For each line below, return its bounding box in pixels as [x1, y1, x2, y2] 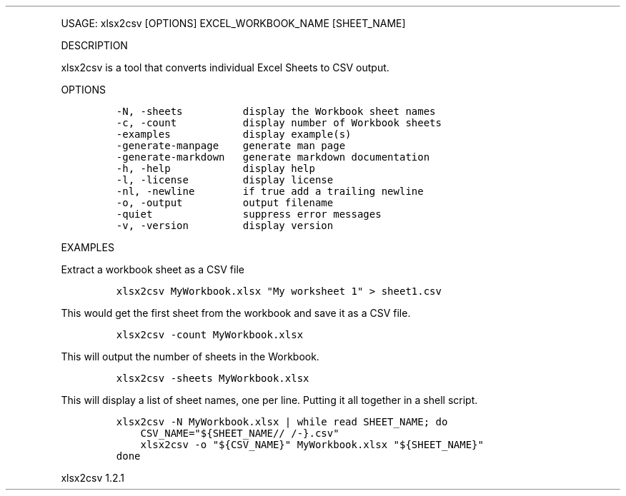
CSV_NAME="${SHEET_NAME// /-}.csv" [140, 427, 339, 439]
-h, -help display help [116, 163, 315, 174]
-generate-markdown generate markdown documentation [116, 151, 430, 163]
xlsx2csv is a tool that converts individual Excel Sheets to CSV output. [61, 61, 389, 74]
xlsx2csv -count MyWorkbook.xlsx [116, 329, 304, 340]
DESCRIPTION [61, 39, 128, 51]
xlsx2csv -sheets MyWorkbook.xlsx [116, 373, 309, 384]
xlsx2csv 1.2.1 [61, 472, 124, 484]
